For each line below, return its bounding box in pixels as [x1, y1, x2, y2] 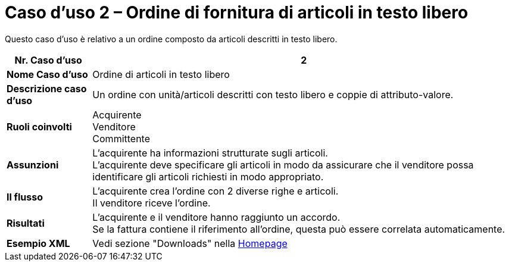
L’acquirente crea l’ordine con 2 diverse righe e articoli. [92, 184, 339, 197]
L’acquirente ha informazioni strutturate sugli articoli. [92, 146, 328, 159]
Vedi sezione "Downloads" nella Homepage [92, 237, 288, 249]
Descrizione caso [7, 82, 87, 95]
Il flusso [7, 190, 43, 203]
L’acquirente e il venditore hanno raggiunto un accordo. [92, 211, 341, 223]
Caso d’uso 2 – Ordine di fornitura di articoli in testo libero [5, 2, 469, 23]
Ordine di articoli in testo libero [92, 68, 230, 80]
